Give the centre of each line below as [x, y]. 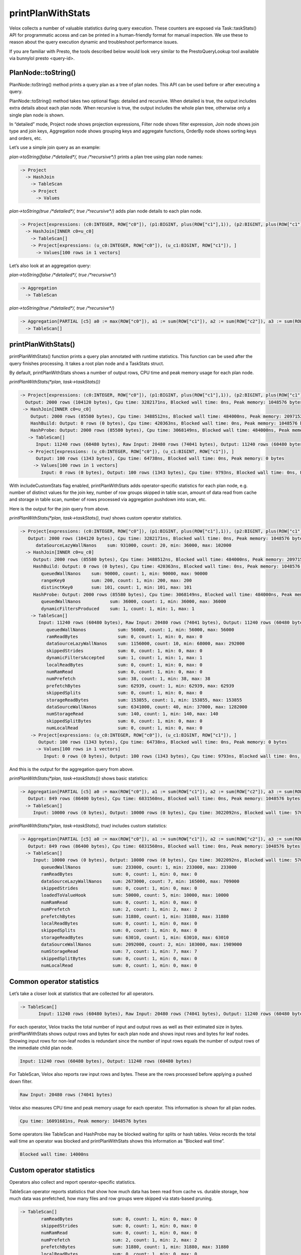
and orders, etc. [26, 138]
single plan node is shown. [37, 115]
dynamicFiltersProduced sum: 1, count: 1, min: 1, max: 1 [118, 608]
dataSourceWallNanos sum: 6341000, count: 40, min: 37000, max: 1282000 [147, 707]
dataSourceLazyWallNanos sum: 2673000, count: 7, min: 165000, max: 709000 [140, 881]
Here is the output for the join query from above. [59, 509]
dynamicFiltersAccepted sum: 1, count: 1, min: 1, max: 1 [124, 658]
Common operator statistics [54, 981]
